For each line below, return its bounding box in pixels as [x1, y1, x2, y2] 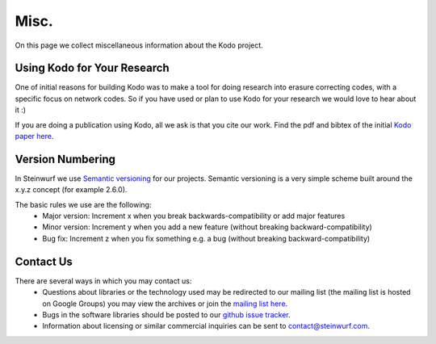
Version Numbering [15, 152, 116, 166]
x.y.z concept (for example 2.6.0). [15, 185, 128, 195]
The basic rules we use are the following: [15, 199, 152, 209]
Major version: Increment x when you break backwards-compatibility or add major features [42, 211, 346, 221]
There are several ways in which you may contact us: [15, 275, 192, 286]
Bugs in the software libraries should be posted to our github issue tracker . [42, 309, 291, 319]
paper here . [15, 132, 54, 141]
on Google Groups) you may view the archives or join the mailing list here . [42, 299, 288, 308]
